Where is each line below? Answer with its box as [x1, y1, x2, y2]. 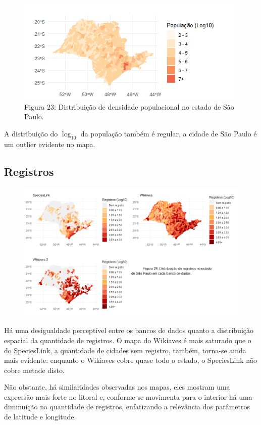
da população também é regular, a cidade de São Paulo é [80, 128, 257, 138]
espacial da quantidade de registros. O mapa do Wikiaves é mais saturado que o [4, 335, 251, 345]
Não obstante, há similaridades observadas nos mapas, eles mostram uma [4, 382, 230, 392]
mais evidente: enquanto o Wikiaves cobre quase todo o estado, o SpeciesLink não [4, 355, 257, 365]
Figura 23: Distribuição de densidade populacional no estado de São [24, 101, 234, 112]
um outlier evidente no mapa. [4, 138, 95, 149]
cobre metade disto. [4, 364, 65, 375]
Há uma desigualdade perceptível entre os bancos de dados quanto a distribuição [4, 325, 254, 336]
